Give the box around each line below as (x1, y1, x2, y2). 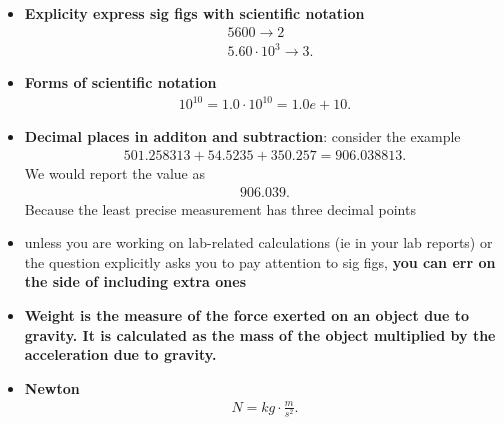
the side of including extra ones (24, 271, 247, 292)
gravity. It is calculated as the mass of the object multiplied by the (24, 324, 496, 345)
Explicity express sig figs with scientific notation (24, 3, 365, 23)
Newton (24, 377, 80, 398)
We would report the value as (24, 162, 206, 183)
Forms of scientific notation (24, 72, 217, 93)
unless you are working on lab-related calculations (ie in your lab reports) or (24, 232, 493, 253)
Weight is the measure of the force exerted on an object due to (24, 304, 470, 325)
